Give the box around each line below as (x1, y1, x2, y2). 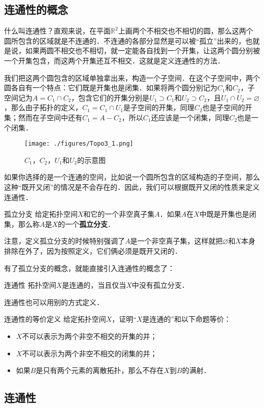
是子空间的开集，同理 (123, 102, 194, 113)
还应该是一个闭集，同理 (151, 112, 229, 122)
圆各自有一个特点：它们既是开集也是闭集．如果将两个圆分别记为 (4, 82, 217, 93)
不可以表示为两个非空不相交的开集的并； (22, 330, 157, 341)
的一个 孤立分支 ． (58, 218, 115, 229)
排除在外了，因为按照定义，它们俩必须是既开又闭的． (4, 245, 182, 256)
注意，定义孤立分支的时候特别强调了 (4, 235, 125, 246)
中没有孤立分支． (131, 280, 189, 290)
